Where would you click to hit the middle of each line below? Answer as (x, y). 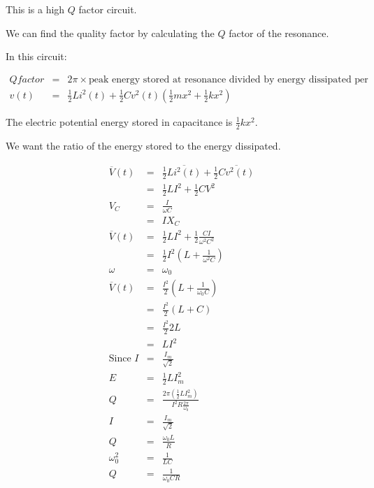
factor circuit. (108, 9)
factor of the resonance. (279, 33)
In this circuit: (36, 56)
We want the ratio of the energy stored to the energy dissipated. (143, 145)
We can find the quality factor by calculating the (110, 33)
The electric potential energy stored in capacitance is (119, 121)
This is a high (35, 9)
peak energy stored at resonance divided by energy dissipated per (229, 79)
